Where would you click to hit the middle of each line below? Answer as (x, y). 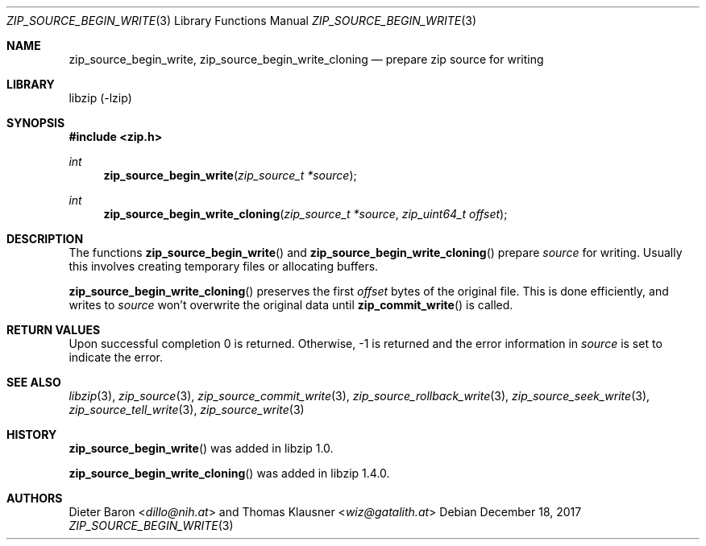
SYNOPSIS (36, 123)
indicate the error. (116, 357)
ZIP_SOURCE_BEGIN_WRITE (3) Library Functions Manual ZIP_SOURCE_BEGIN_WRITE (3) (242, 21)
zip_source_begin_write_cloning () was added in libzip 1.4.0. (229, 473)
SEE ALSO (34, 382)
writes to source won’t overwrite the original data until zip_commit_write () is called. (291, 305)
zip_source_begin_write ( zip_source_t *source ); (230, 175)
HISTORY (32, 434)
